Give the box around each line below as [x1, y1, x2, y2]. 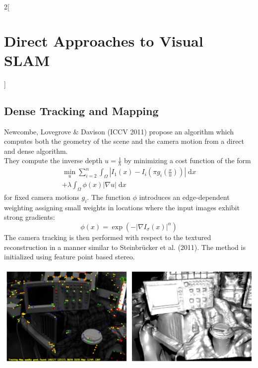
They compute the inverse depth [4, 155, 103, 166]
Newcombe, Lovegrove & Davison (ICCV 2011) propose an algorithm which [4, 126, 234, 136]
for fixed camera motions [4, 191, 79, 202]
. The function [87, 191, 130, 202]
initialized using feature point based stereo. [4, 251, 135, 262]
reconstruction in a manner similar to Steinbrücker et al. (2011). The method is [4, 242, 246, 252]
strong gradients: [4, 212, 55, 222]
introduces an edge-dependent [139, 191, 230, 202]
